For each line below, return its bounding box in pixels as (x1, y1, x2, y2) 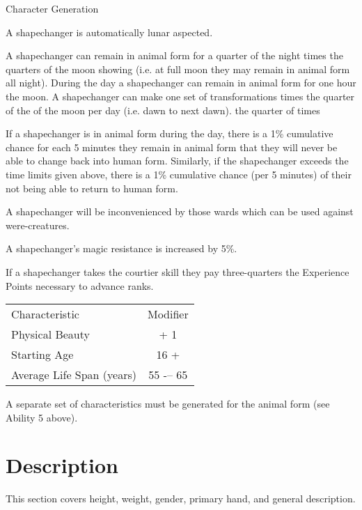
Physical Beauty (11, 326, 90, 343)
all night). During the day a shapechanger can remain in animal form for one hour (6, 75, 356, 90)
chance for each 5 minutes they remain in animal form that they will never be (6, 139, 338, 154)
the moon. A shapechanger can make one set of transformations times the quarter (6, 88, 355, 103)
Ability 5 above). (6, 410, 78, 424)
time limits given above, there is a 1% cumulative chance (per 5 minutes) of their (6, 167, 352, 181)
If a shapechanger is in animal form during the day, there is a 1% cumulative (6, 126, 333, 141)
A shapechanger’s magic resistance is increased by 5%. (6, 241, 237, 256)
